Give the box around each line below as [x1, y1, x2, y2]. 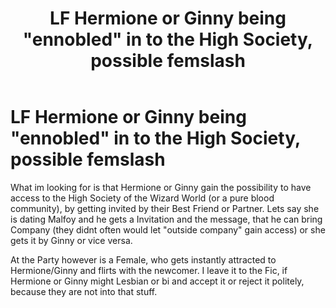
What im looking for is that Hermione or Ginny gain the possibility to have [10, 181, 312, 193]
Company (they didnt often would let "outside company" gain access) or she [10, 223, 326, 236]
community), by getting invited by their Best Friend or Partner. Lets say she [10, 202, 320, 214]
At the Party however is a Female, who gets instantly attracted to [10, 253, 277, 266]
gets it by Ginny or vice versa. [10, 234, 133, 246]
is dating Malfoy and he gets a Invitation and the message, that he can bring [10, 213, 323, 225]
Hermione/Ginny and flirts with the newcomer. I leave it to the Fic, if [10, 264, 288, 276]
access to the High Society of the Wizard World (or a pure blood [10, 192, 275, 204]
